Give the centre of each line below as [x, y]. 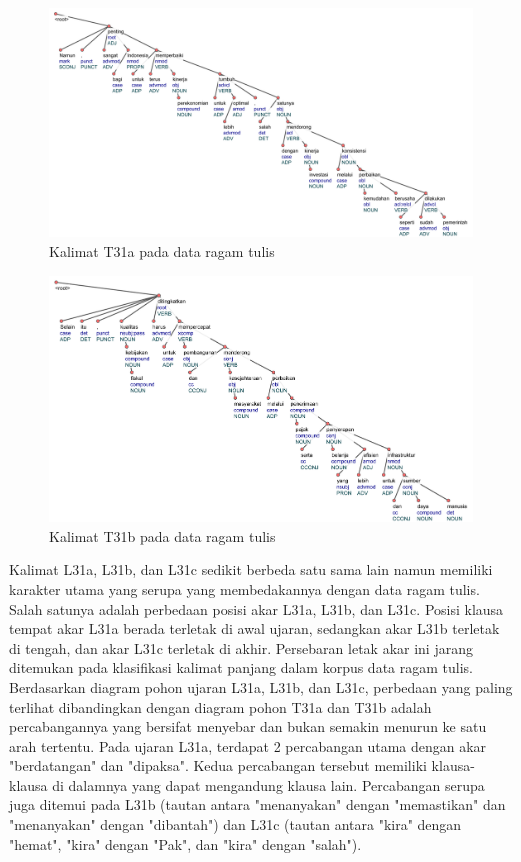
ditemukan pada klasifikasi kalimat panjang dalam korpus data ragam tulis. [241, 667]
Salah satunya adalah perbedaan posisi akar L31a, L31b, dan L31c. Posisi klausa [256, 608]
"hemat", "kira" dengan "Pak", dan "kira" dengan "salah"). [185, 843]
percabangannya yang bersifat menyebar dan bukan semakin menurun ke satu [248, 726]
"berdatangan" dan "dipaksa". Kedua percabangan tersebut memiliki [218, 765]
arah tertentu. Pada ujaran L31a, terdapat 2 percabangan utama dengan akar [248, 745]
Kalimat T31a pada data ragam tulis [162, 250]
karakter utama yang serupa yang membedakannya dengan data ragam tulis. [244, 588]
